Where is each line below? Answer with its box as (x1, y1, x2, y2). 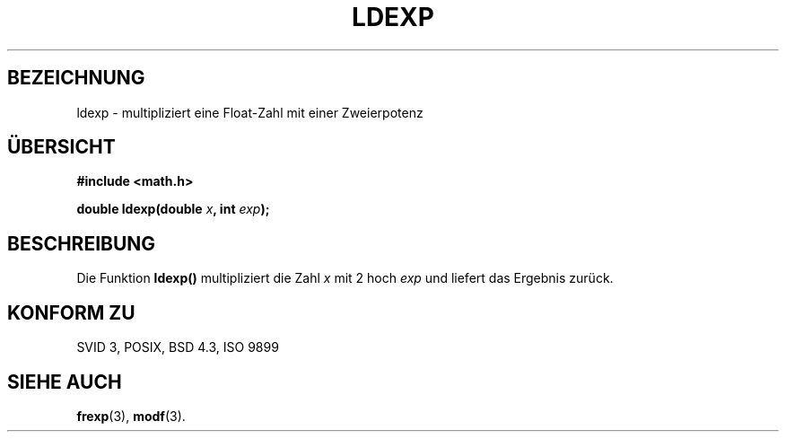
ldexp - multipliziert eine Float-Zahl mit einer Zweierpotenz (76, 104, 424, 120)
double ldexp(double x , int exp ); (76, 201, 270, 217)
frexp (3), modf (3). (76, 408, 186, 424)
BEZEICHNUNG (7, 66, 145, 90)
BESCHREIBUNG (7, 232, 156, 255)
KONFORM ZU (7, 301, 135, 324)
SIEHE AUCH (7, 370, 122, 393)
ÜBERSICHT (7, 136, 116, 159)
